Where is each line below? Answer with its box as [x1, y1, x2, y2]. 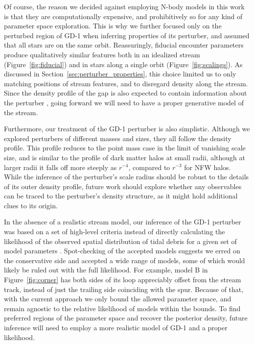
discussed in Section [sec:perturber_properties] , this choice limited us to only [4, 69, 236, 79]
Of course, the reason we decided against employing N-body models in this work [4, 1, 245, 11]
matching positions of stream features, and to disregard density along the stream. [4, 78, 248, 88]
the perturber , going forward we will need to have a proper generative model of [4, 97, 244, 107]
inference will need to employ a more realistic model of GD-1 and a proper [4, 322, 228, 332]
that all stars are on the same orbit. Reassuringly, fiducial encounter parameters [4, 40, 244, 50]
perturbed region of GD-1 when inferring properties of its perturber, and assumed [4, 30, 250, 40]
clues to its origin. [4, 200, 58, 210]
